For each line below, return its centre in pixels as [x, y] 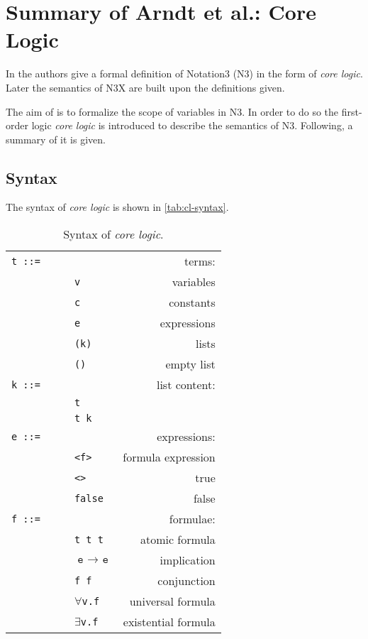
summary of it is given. [56, 139]
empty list [190, 364]
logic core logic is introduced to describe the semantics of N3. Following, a [192, 125]
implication [188, 560]
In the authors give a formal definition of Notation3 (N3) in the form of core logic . [184, 73]
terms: [200, 261]
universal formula [172, 601]
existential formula [169, 622]
